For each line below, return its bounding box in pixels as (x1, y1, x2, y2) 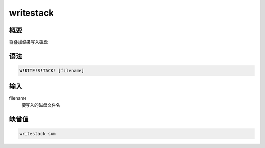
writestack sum (19, 131, 56, 136)
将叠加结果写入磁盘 (9, 39, 48, 45)
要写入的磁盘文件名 (21, 102, 60, 108)
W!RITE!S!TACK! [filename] (19, 68, 84, 74)
